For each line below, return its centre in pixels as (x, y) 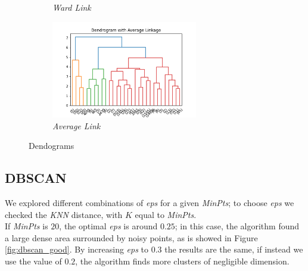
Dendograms (52, 146)
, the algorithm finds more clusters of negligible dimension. (182, 261)
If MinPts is (27, 226)
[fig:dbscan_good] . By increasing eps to (77, 249)
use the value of (33, 261)
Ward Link (72, 7)
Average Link (77, 125)
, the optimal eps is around (108, 226)
